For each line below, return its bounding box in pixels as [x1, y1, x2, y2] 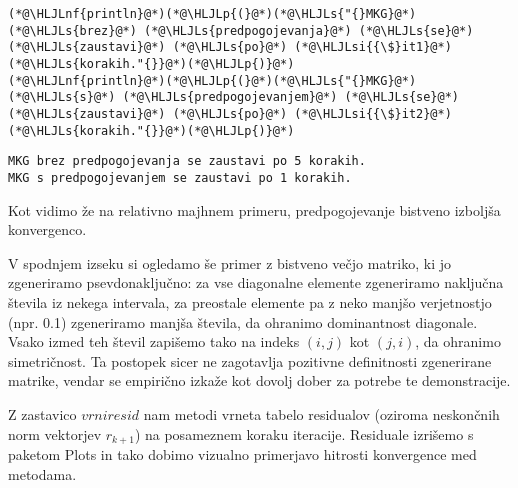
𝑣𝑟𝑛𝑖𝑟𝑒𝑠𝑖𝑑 [81, 408, 140, 423]
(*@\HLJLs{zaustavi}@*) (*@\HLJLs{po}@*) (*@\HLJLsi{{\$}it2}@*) [8, 106, 452, 121]
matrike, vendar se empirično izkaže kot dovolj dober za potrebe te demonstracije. [8, 370, 511, 391]
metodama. [8, 463, 77, 484]
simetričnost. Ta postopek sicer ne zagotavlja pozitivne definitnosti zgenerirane [8, 350, 492, 371]
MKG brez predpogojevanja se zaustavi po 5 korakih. [8, 154, 366, 169]
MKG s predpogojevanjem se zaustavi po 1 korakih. [8, 170, 352, 185]
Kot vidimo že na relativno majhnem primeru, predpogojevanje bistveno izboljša [8, 199, 501, 220]
